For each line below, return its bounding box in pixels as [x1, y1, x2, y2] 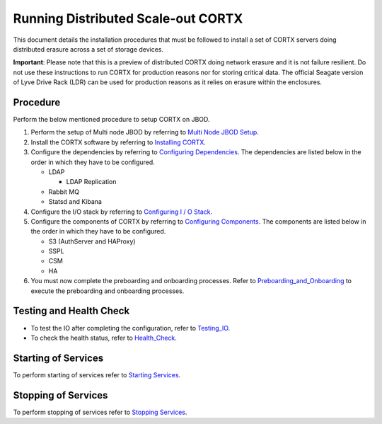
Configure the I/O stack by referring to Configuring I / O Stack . [30, 207, 212, 216]
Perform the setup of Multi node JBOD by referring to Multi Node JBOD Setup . [30, 128, 260, 137]
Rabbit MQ [48, 188, 80, 196]
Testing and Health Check [13, 305, 130, 317]
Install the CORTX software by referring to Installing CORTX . [30, 138, 207, 147]
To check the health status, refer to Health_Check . [30, 333, 177, 342]
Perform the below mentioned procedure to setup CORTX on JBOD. [13, 115, 210, 124]
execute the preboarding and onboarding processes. [30, 287, 185, 295]
